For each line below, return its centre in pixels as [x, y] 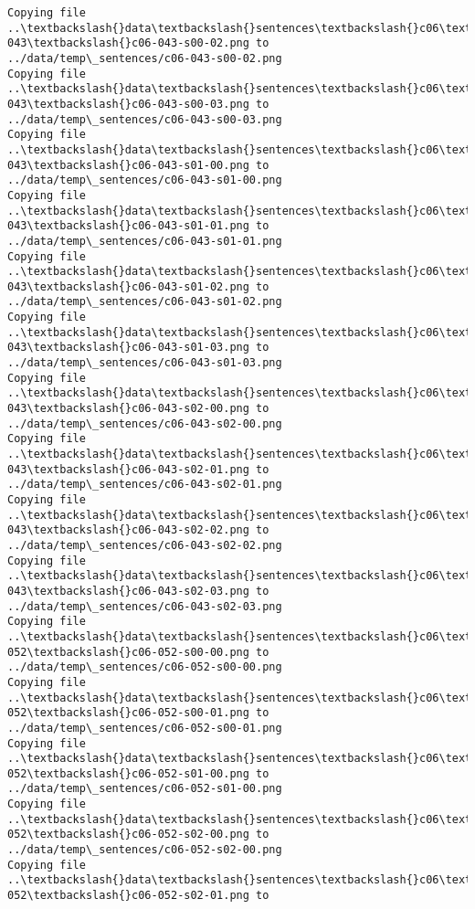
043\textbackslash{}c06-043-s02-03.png [128, 591]
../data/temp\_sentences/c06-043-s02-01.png [145, 485]
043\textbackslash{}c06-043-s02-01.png [128, 469]
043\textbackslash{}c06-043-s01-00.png [128, 165]
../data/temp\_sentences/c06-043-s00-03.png [145, 119]
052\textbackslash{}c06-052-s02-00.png [128, 835]
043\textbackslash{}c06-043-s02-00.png [128, 409]
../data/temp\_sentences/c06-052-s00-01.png [145, 728]
